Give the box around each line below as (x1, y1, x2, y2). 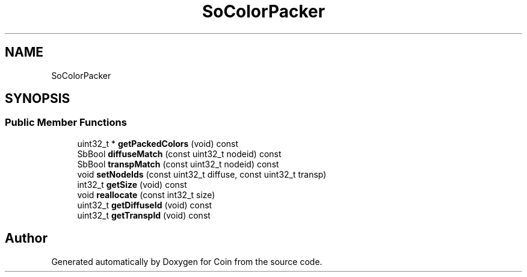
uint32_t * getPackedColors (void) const (77, 138, 239, 149)
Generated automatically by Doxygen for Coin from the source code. (51, 256, 322, 267)
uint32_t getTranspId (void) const (77, 210, 211, 220)
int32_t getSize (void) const (77, 179, 187, 190)
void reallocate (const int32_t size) (77, 189, 215, 200)
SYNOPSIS (5, 91, 70, 107)
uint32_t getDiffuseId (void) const (77, 199, 212, 210)
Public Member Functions (5, 116, 127, 129)
